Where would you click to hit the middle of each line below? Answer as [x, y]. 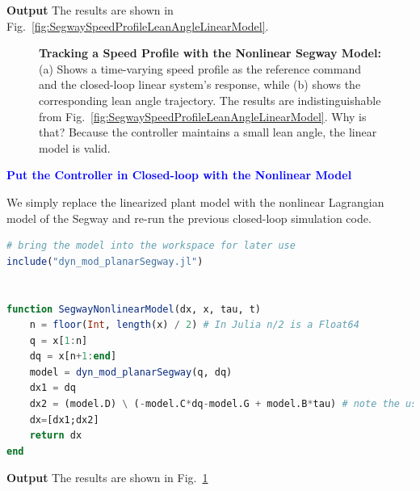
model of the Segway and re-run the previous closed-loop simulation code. [189, 218]
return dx [56, 436]
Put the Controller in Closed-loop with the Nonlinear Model [179, 175]
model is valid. [75, 147]
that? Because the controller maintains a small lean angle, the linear [208, 132]
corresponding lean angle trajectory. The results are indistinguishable [210, 100]
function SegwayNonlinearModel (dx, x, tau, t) [134, 309]
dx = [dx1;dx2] [64, 420]
